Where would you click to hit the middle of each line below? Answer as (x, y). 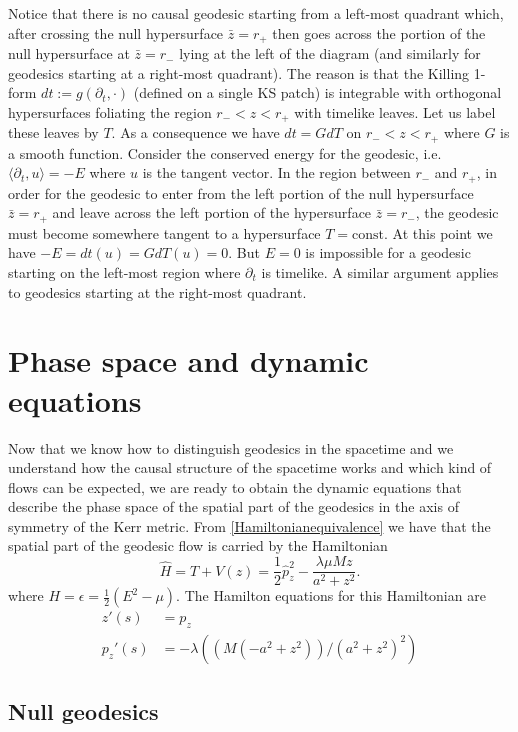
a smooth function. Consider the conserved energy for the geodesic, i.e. (225, 152)
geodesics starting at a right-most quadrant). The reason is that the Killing (239, 72)
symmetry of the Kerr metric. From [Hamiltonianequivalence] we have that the (249, 525)
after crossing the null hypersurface (116, 32)
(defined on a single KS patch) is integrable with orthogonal (317, 92)
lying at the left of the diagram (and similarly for (330, 53)
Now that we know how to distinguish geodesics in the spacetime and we (231, 447)
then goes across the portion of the (379, 32)
